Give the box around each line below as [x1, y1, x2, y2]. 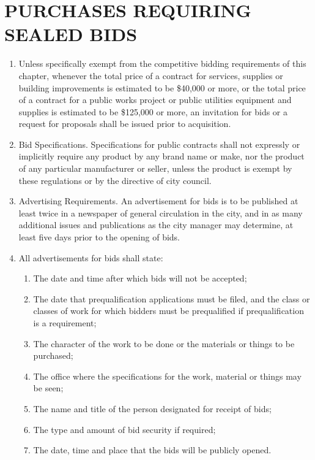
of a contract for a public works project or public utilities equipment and [18, 93, 292, 106]
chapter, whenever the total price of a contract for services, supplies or [18, 69, 283, 82]
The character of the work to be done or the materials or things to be [33, 337, 295, 350]
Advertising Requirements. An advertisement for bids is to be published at [18, 194, 298, 207]
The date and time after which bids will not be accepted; [33, 272, 247, 285]
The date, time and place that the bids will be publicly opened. [33, 443, 272, 456]
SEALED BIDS [4, 21, 138, 47]
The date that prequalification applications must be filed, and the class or [33, 292, 310, 305]
